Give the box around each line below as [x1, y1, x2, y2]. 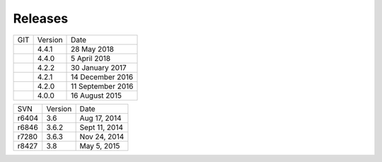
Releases [13, 11, 69, 26]
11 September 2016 [71, 81, 134, 91]
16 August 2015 [71, 91, 122, 100]
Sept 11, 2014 [79, 122, 124, 132]
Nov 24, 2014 [79, 132, 125, 141]
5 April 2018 [71, 53, 111, 63]
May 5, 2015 [79, 141, 120, 151]
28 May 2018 [71, 44, 115, 54]
